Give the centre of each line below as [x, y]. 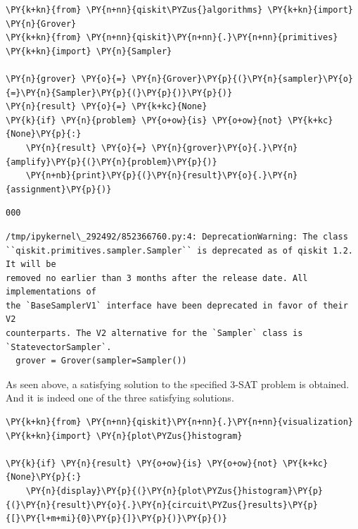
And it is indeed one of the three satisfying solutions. [120, 398]
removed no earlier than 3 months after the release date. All [157, 278]
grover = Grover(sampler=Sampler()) [101, 361]
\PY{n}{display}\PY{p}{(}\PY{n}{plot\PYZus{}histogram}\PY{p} [174, 491]
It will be [31, 264]
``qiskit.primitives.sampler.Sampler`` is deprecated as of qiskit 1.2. [179, 250]
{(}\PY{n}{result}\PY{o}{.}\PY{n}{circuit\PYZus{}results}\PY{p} [162, 505]
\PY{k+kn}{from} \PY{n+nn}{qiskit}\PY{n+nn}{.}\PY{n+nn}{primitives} [172, 38]
